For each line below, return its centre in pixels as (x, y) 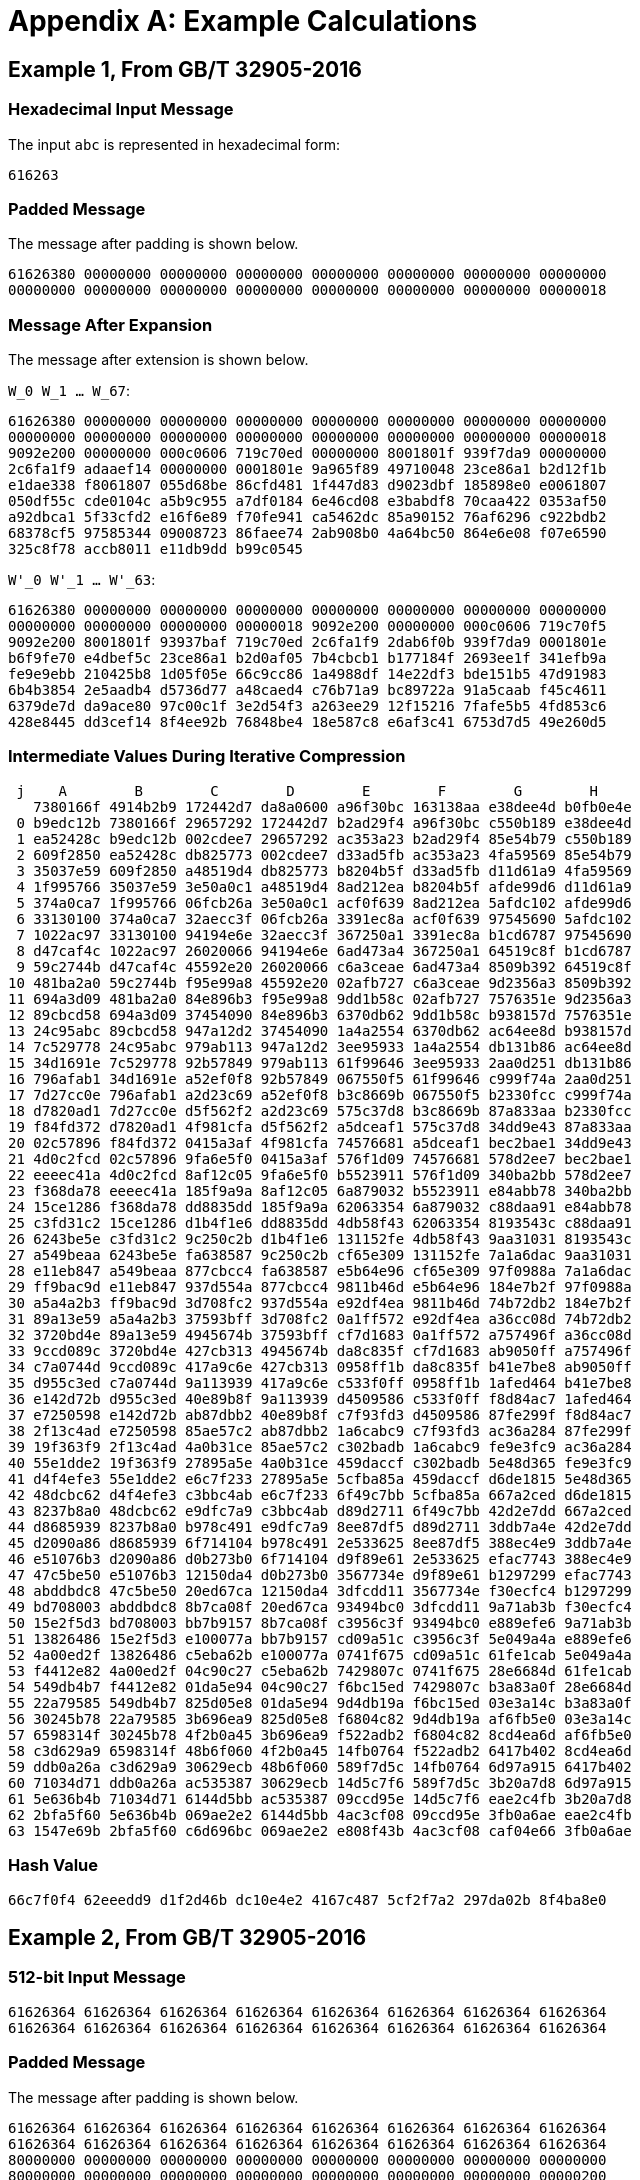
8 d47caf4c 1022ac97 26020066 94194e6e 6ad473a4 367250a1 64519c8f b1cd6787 (324, 950)
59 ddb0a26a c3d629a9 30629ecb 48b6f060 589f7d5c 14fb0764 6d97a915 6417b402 (320, 1766)
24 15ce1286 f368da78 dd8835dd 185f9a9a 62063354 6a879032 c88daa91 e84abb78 (320, 1206)
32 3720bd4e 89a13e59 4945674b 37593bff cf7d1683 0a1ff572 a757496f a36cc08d (320, 1334)
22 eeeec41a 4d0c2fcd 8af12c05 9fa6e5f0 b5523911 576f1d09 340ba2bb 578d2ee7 (320, 1174)
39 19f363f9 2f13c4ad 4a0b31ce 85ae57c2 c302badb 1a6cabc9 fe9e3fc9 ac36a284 (320, 1446)
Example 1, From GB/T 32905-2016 (185, 69)
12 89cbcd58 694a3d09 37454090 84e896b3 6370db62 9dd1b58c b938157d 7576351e (320, 1014)
